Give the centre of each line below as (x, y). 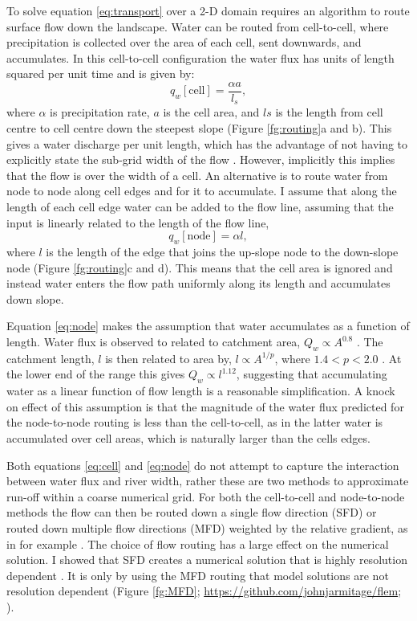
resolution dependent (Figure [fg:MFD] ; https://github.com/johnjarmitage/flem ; (204, 591)
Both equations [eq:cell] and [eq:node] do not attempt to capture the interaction (203, 465)
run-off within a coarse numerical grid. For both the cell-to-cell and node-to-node (206, 496)
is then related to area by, (168, 358)
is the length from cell (329, 112)
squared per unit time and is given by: (101, 74)
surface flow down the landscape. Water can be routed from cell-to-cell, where (198, 26)
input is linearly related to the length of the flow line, (138, 222)
